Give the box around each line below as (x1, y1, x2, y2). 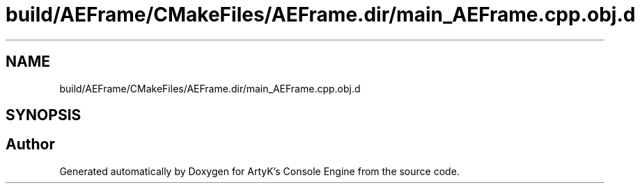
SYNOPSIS (6, 106, 81, 124)
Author (6, 135, 55, 154)
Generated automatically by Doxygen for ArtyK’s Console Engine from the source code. (59, 165, 460, 177)
